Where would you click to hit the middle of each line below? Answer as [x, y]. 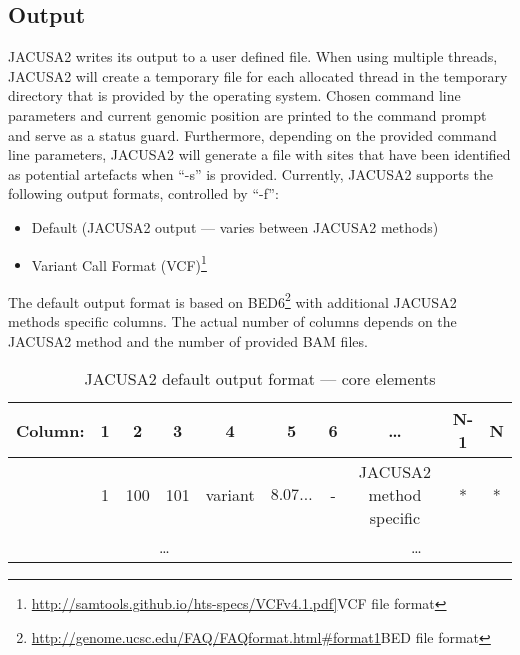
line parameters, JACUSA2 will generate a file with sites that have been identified [259, 154]
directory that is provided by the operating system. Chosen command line [234, 95]
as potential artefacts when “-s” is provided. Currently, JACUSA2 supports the [251, 173]
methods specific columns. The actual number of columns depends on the [232, 321]
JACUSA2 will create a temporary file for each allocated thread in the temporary [258, 75]
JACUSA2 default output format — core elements [260, 379]
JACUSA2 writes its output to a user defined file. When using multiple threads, [253, 56]
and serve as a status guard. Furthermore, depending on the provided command [252, 134]
